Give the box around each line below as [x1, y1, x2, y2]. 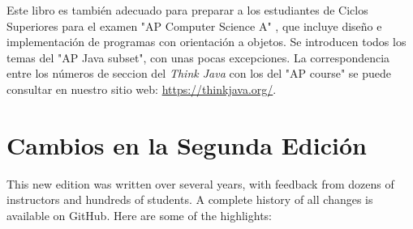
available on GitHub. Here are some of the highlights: [6, 206, 272, 223]
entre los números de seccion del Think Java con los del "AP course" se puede [6, 65, 392, 82]
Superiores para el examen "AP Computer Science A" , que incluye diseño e [6, 17, 382, 34]
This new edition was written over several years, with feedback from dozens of [6, 175, 394, 192]
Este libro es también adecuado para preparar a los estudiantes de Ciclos [6, 2, 368, 18]
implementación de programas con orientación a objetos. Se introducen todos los [6, 33, 407, 50]
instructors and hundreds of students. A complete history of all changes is [6, 191, 373, 208]
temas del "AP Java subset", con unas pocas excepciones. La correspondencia [6, 49, 390, 66]
